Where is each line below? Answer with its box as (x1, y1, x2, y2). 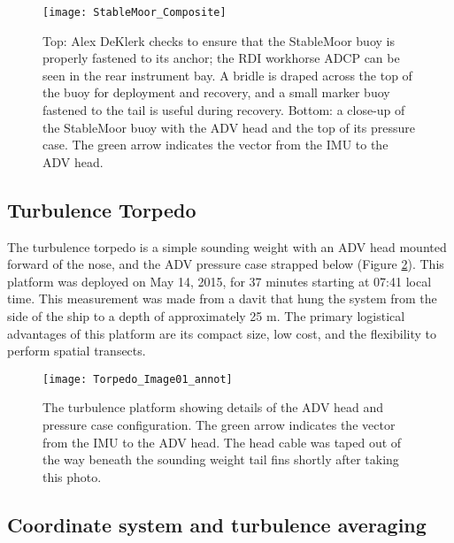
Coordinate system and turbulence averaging (7, 510, 427, 538)
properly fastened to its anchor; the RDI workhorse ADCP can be (42, 49, 400, 67)
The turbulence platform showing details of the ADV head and (42, 398, 384, 417)
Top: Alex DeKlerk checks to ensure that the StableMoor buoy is (42, 31, 395, 50)
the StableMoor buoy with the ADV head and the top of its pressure (42, 118, 415, 136)
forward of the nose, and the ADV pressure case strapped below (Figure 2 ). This (7, 255, 444, 273)
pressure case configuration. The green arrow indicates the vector (42, 416, 396, 434)
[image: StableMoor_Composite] (42, 6, 227, 19)
